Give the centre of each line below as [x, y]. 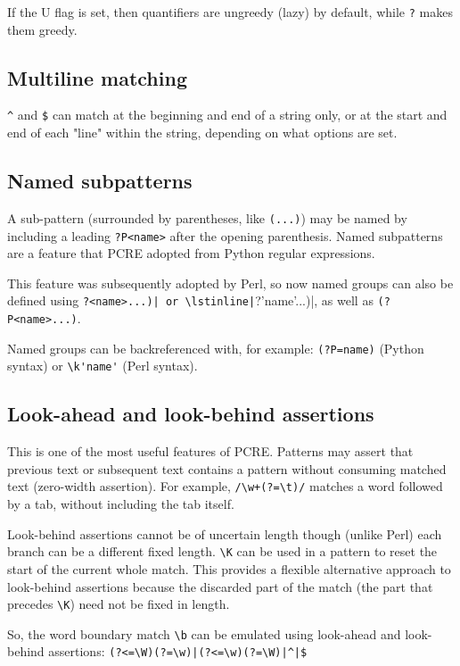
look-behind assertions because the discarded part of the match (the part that [220, 586]
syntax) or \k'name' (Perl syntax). [103, 366]
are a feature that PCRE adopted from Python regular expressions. [191, 253]
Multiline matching [97, 77]
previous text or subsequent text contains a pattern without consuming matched [227, 468]
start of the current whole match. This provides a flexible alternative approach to [229, 568]
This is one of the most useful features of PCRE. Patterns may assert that [210, 451]
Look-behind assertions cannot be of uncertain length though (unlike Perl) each [225, 533]
